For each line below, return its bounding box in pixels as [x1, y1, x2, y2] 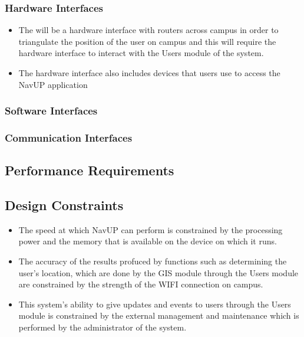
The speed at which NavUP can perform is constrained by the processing [18, 223, 283, 235]
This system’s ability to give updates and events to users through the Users [18, 297, 291, 310]
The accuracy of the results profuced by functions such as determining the [18, 255, 287, 267]
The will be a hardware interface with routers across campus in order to [18, 24, 279, 36]
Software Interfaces [5, 103, 98, 118]
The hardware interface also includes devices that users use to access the [18, 67, 280, 78]
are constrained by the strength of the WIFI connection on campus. [18, 278, 263, 290]
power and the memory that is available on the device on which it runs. [18, 235, 277, 247]
